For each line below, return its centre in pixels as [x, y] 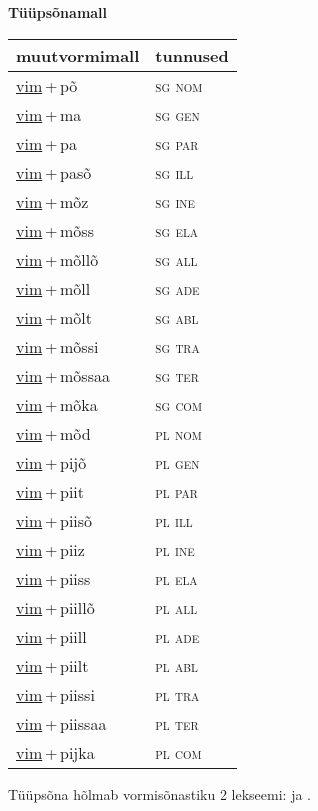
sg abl [177, 317]
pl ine [175, 549]
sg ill [174, 172]
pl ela [176, 578]
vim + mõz [52, 201]
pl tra [177, 694]
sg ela [177, 230]
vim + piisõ [54, 520]
